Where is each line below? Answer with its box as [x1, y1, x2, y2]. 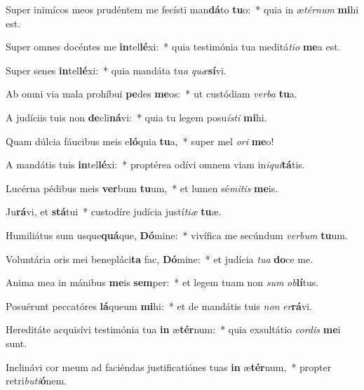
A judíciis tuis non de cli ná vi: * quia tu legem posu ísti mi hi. [6, 109, 267, 124]
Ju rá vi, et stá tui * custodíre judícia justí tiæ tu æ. [6, 204, 222, 219]
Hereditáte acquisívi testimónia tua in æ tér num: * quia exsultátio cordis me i [6, 322, 341, 337]
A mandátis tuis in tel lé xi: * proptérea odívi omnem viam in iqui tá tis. [6, 157, 305, 172]
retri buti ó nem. [6, 373, 67, 388]
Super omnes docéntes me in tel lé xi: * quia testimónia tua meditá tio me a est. [6, 39, 341, 54]
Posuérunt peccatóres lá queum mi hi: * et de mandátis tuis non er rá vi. [6, 298, 313, 313]
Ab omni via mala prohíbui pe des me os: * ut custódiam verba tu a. [6, 86, 297, 101]
